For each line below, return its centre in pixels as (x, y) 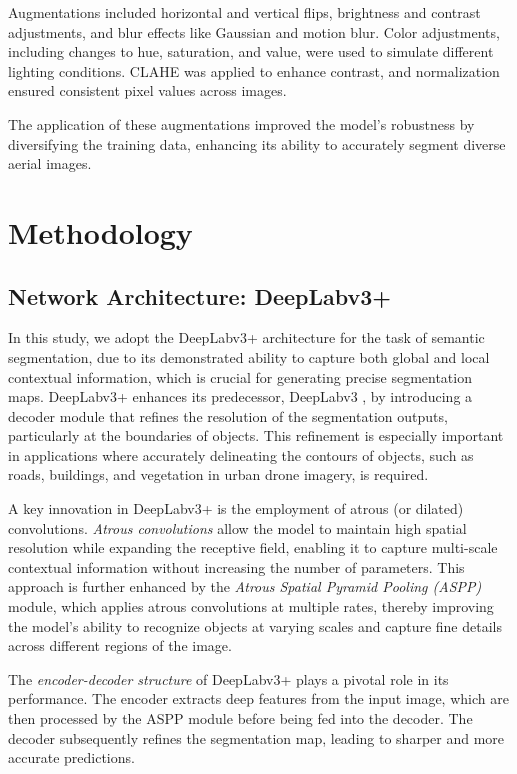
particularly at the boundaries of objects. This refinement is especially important (256, 435)
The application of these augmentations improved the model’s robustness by (241, 123)
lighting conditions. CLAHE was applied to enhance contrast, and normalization (254, 70)
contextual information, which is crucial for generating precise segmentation (240, 376)
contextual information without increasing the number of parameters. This (236, 566)
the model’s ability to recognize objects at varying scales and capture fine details (255, 625)
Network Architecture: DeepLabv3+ (200, 295)
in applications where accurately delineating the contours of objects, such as (241, 454)
